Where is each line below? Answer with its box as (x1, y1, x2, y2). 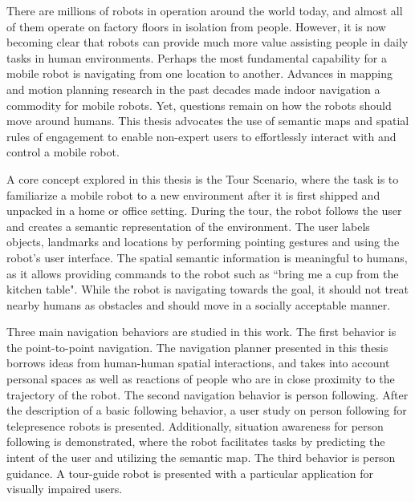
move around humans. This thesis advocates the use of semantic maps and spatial (6, 112, 409, 129)
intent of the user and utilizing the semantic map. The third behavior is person (6, 449, 396, 466)
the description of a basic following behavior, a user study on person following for (6, 402, 407, 419)
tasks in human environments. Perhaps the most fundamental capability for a (6, 49, 387, 66)
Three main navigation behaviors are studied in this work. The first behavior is (6, 323, 397, 340)
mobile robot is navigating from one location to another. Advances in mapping (6, 65, 393, 82)
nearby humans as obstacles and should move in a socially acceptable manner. (6, 296, 391, 313)
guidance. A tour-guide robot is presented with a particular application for (6, 464, 374, 481)
